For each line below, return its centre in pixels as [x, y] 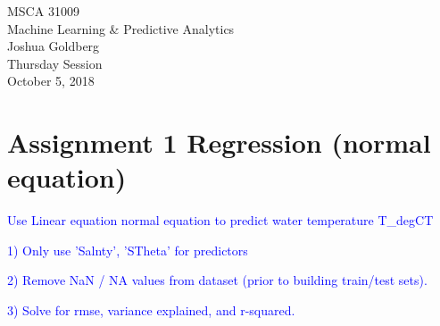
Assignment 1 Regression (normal [219, 142]
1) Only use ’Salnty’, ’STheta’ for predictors [128, 250]
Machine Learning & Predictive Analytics [121, 28]
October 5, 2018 [51, 81]
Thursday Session [55, 63]
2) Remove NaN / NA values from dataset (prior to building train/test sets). [217, 280]
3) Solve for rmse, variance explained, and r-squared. [151, 310]
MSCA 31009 [43, 11]
